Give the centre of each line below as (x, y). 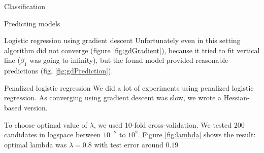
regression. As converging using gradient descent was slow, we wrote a (113, 98)
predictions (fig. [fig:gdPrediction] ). (59, 71)
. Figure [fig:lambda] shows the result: (197, 135)
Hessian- (237, 98)
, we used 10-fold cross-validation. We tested (162, 124)
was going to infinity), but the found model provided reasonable (129, 60)
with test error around (129, 144)
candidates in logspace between (53, 135)
